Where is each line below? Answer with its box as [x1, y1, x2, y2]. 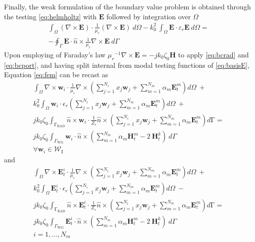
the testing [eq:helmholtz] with [4, 11, 97, 21]
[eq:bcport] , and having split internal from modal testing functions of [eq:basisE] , [4, 59, 250, 70]
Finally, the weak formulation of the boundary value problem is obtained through [4, 1, 251, 11]
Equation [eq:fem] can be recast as [4, 69, 108, 80]
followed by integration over [106, 11, 191, 21]
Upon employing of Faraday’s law [4, 49, 105, 59]
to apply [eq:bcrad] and [178, 49, 249, 59]
